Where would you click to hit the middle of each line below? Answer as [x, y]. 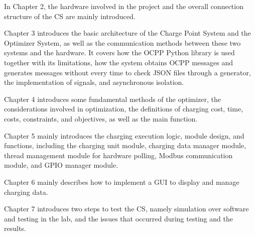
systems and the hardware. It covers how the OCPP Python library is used [119, 52]
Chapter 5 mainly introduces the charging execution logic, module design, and [124, 135]
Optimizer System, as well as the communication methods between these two [122, 42]
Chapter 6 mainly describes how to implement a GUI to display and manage [122, 182]
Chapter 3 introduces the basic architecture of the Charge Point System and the [127, 33]
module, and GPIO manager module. [61, 165]
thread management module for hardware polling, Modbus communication [118, 155]
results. [15, 228]
